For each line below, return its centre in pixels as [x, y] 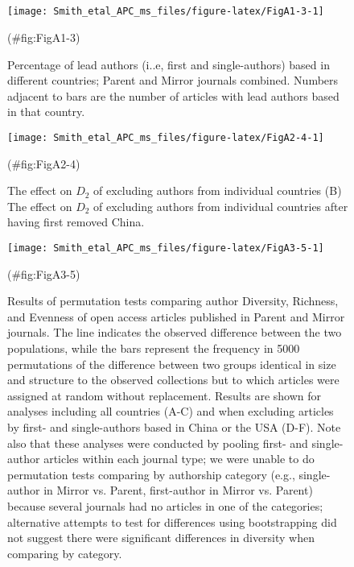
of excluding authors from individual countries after [221, 206]
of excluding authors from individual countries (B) [218, 190]
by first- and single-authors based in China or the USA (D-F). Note [174, 427]
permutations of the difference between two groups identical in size [172, 364]
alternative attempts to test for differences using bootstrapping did [172, 521]
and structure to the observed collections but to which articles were [173, 380]
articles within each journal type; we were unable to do [179, 459]
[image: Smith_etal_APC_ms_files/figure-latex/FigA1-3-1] [166, 12]
